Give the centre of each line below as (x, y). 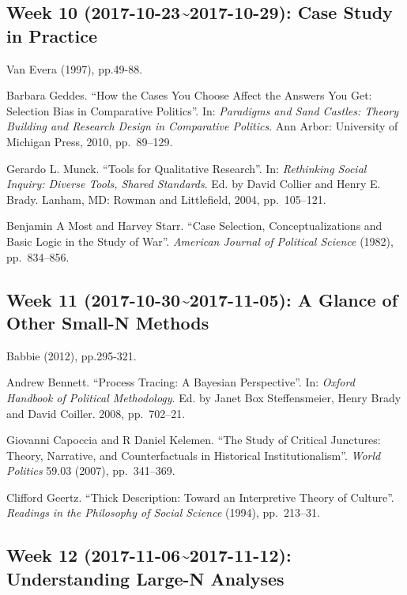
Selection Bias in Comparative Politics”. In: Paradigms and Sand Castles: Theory (202, 110)
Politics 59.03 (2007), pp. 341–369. (91, 471)
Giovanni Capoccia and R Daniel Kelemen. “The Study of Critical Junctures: (194, 440)
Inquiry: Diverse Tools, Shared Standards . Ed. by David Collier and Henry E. (194, 184)
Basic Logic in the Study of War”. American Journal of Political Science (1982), (200, 241)
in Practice (52, 35)
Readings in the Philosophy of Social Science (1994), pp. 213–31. (163, 512)
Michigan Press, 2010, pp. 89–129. (90, 141)
